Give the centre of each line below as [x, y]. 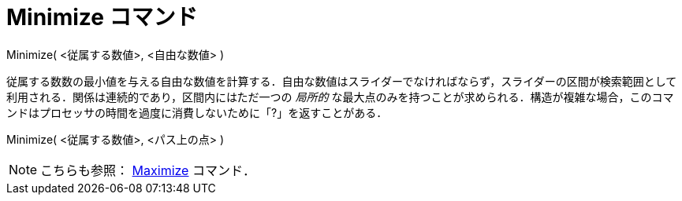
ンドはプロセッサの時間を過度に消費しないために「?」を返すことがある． [197, 112]
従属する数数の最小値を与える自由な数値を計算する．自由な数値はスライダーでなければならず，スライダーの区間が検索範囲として [342, 81]
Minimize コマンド [102, 17]
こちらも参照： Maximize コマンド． [148, 170]
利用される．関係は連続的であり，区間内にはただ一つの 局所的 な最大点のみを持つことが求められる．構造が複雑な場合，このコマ [340, 97]
